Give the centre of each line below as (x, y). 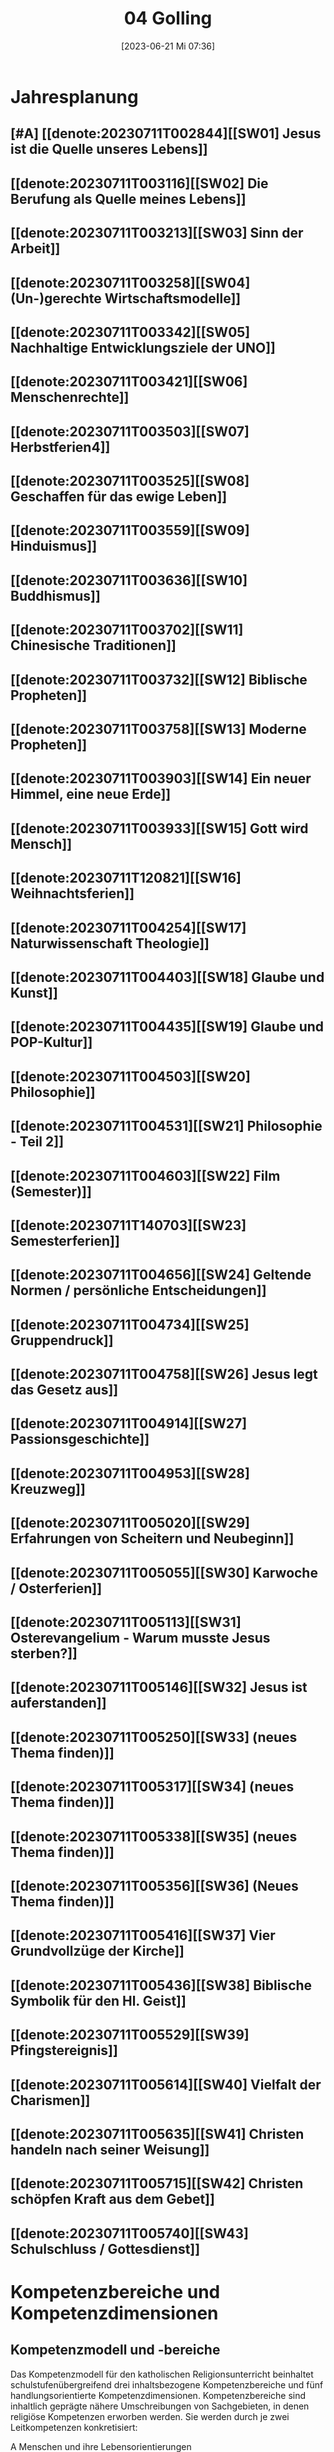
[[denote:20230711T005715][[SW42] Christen (157, 2183)
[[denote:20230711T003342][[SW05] (130, 332)
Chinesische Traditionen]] (93, 645)
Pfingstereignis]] (64, 2050)
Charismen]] (50, 2100)
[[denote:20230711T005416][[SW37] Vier (143, 1935)
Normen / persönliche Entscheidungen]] (138, 1290)
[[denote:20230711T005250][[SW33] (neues (154, 1737)
